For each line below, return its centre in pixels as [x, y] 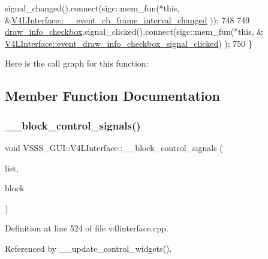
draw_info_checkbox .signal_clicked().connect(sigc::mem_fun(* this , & [134, 31]
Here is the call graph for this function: [77, 63]
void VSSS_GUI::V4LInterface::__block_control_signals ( [114, 147]
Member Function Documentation [113, 96]
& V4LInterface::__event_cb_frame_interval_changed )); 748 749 [127, 19]
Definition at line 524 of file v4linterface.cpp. [87, 228]
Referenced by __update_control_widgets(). [88, 248]
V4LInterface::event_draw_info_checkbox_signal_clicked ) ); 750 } [129, 43]
